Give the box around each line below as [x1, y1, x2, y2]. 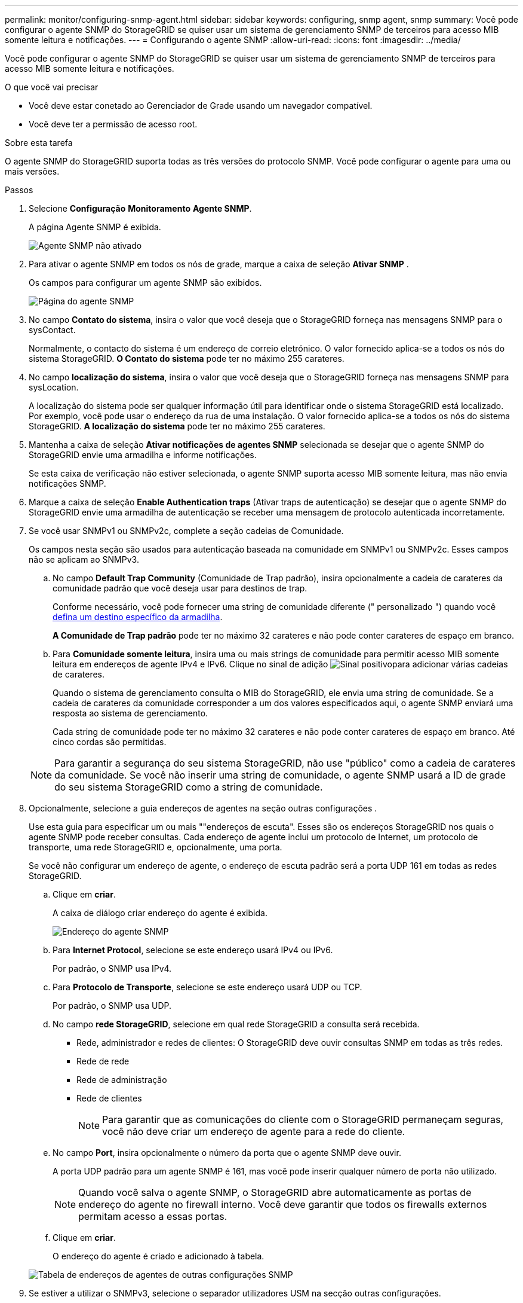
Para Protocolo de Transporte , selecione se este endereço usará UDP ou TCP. [53, 982, 362, 992]
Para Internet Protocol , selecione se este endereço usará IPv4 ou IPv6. [53, 945, 333, 955]
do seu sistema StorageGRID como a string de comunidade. [54, 781, 323, 793]
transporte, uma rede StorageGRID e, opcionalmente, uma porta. [29, 842, 282, 852]
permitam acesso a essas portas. [78, 1210, 227, 1222]
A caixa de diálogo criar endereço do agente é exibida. [53, 908, 267, 918]
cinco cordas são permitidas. [53, 737, 167, 747]
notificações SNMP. [29, 478, 106, 489]
